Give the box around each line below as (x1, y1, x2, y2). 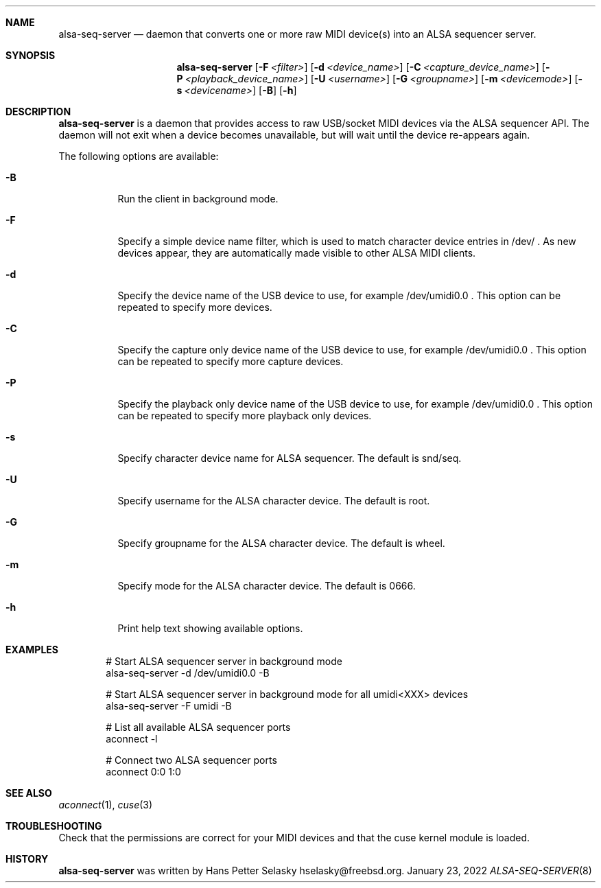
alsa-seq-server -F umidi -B (106, 700, 232, 712)
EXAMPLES (5, 644, 58, 655)
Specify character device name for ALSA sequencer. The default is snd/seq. (117, 452, 462, 464)
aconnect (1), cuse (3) (58, 799, 153, 810)
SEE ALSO (5, 787, 52, 799)
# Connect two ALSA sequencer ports (106, 754, 277, 766)
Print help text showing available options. (117, 622, 303, 634)
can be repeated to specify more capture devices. (117, 355, 344, 367)
